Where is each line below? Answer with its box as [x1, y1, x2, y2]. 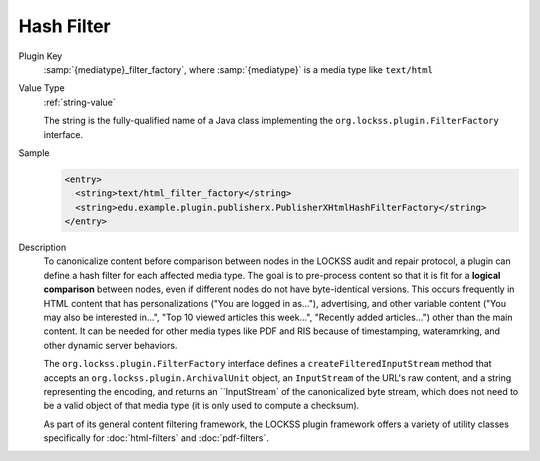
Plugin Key [18, 50, 63, 62]
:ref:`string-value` [43, 96, 117, 108]
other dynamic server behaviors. [43, 339, 178, 351]
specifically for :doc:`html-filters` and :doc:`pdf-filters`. [43, 432, 270, 444]
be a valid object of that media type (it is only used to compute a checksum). [43, 400, 360, 412]
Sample [18, 146, 50, 159]
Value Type [18, 82, 65, 94]
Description [18, 241, 67, 254]
